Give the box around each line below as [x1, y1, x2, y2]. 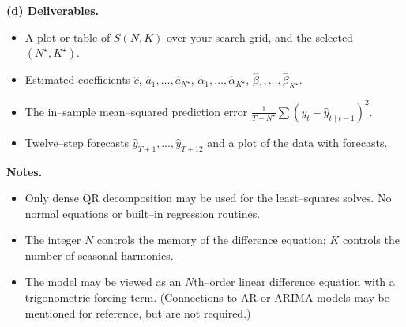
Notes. [6, 163, 43, 179]
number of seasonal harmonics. [24, 246, 174, 263]
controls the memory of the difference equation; [96, 231, 326, 248]
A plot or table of [24, 28, 111, 45]
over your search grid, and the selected [166, 28, 353, 45]
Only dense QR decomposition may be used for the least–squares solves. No [24, 190, 392, 206]
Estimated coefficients [24, 71, 131, 88]
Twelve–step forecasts [24, 133, 130, 150]
